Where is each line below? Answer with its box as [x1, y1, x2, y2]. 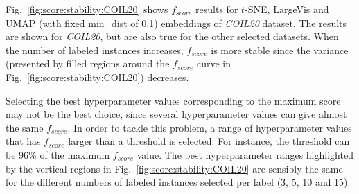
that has [6, 134, 41, 148]
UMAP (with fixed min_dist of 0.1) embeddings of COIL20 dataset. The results [6, 15, 347, 30]
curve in [196, 56, 231, 71]
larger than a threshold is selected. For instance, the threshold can [68, 134, 350, 148]
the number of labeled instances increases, [6, 42, 184, 57]
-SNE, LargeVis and [245, 2, 329, 16]
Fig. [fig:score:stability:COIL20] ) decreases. [6, 69, 189, 84]
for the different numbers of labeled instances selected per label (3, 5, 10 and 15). [6, 175, 351, 189]
